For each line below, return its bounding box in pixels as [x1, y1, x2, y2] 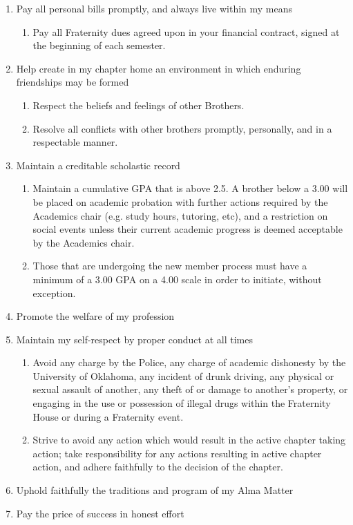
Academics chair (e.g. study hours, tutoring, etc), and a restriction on [32, 208, 328, 222]
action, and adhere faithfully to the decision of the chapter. [32, 459, 283, 474]
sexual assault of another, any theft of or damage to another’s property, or [32, 382, 348, 397]
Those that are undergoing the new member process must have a [32, 258, 307, 273]
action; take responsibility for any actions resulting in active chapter [32, 446, 322, 460]
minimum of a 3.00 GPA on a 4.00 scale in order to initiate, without [32, 271, 322, 286]
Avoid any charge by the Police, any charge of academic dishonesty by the [32, 355, 346, 370]
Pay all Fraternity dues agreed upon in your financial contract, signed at [32, 24, 340, 39]
